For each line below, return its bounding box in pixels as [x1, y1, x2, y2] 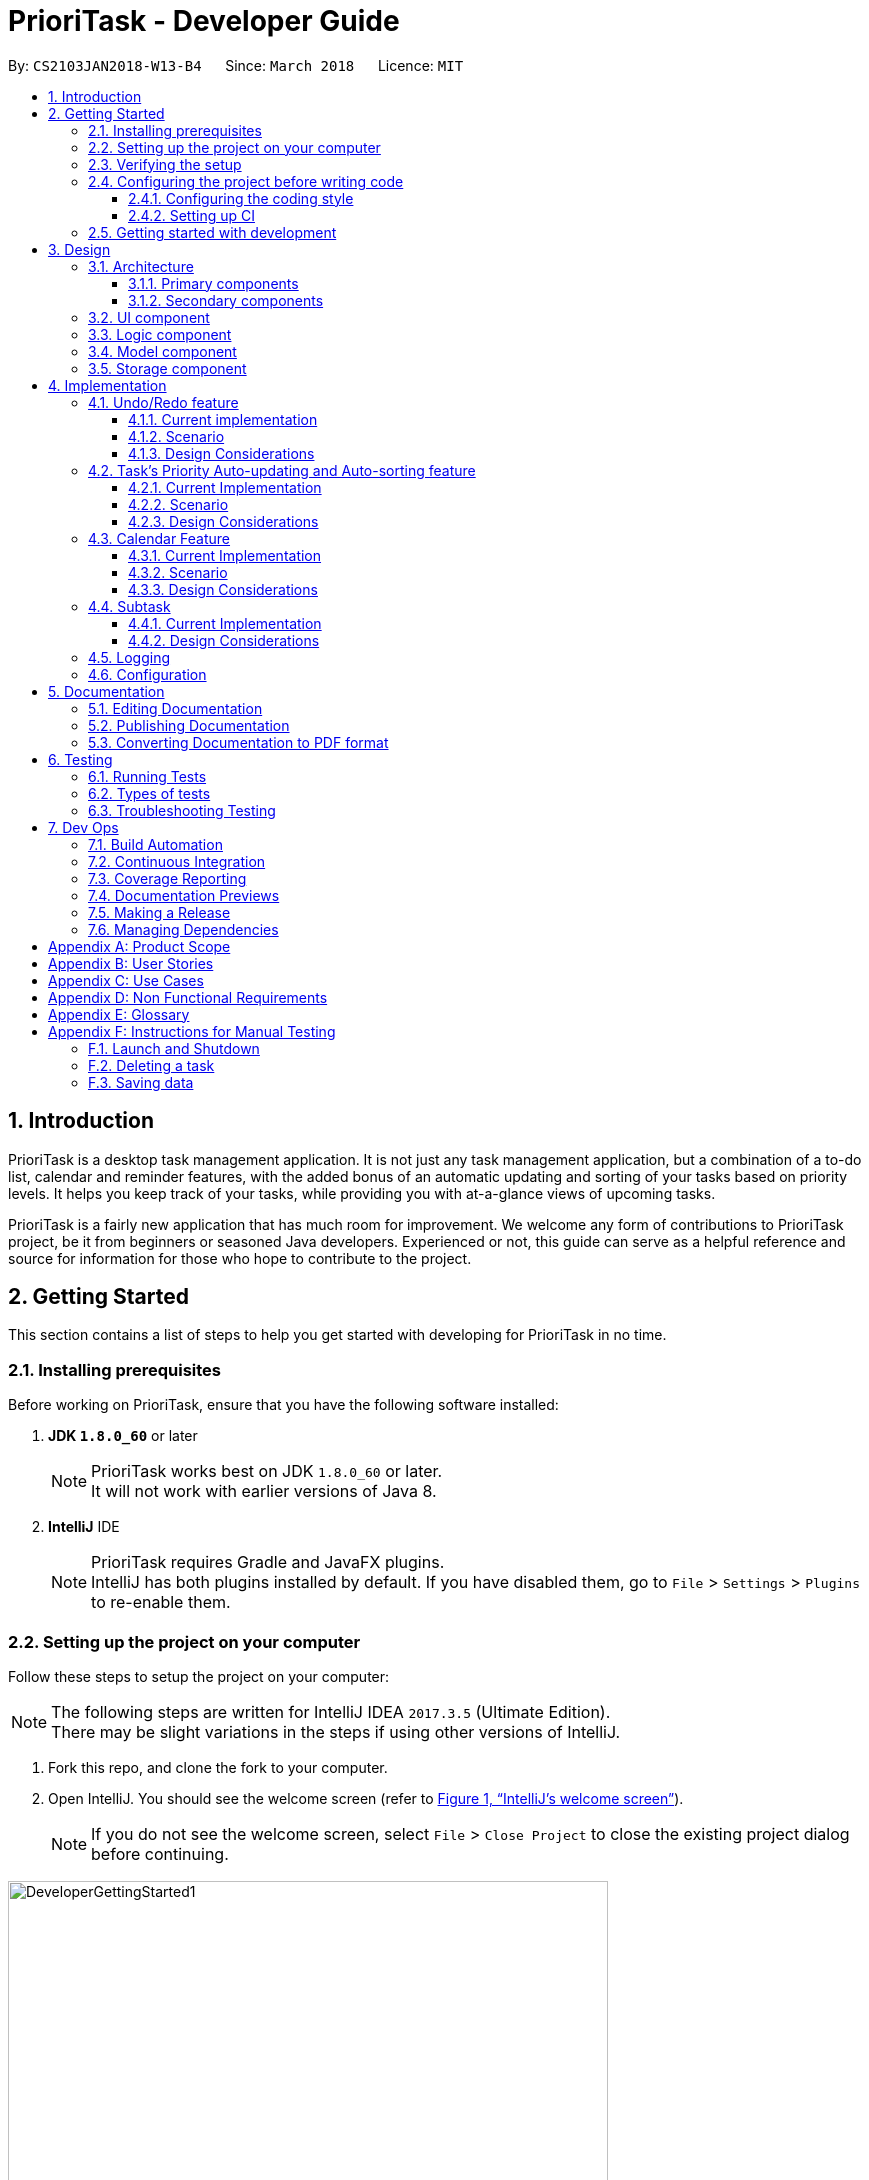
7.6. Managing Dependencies [88, 920, 279, 938]
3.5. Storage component [88, 359, 247, 377]
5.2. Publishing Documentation [88, 716, 290, 734]
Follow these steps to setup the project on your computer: [8, 1667, 390, 1685]
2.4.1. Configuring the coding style [128, 189, 354, 207]
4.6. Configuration [88, 665, 207, 683]
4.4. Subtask [88, 597, 171, 615]
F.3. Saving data [88, 1073, 194, 1091]
